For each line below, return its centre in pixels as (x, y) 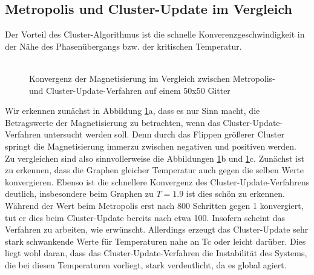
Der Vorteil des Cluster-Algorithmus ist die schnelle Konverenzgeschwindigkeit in (155, 34)
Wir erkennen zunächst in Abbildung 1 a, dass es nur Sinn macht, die (132, 111)
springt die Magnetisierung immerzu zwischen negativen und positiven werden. (151, 146)
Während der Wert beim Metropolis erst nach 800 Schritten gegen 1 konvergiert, (154, 205)
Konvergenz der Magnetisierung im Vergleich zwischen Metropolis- (152, 78)
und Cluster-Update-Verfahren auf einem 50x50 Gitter (130, 90)
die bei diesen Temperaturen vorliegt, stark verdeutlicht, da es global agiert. (146, 264)
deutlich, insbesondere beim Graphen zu (79, 194)
